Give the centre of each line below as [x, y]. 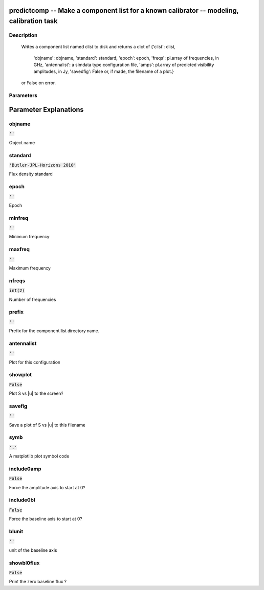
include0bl [22, 500]
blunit [16, 531]
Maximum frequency [30, 268]
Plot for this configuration [35, 362]
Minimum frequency [29, 237]
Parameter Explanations [46, 110]
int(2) [17, 291]
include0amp [25, 469]
